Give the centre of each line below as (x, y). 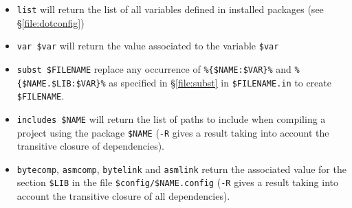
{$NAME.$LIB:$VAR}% (61, 83)
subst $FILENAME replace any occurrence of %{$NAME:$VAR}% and (154, 68)
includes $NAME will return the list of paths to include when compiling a (171, 118)
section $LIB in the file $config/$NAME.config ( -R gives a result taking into (177, 182)
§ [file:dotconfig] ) (51, 22)
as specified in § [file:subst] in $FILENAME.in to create (220, 82)
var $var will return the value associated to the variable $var (148, 46)
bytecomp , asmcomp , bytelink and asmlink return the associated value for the (181, 169)
